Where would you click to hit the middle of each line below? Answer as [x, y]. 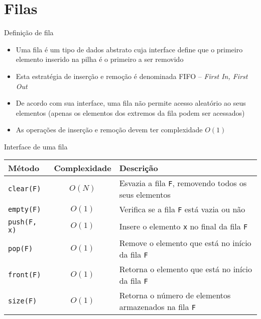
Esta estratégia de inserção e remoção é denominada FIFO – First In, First [132, 76]
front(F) [25, 275]
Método [24, 168]
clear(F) [25, 189]
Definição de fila [29, 32]
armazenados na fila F [158, 307]
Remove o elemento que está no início [185, 243]
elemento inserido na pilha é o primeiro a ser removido [100, 59]
